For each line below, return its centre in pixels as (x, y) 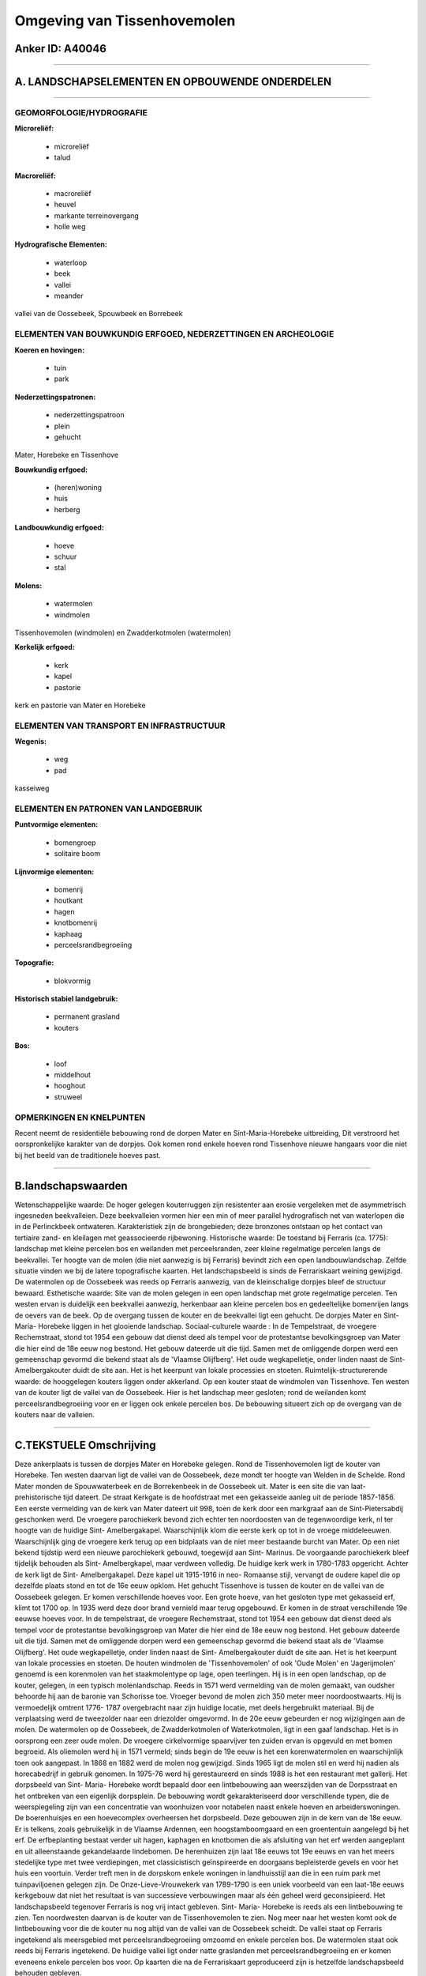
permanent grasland (87, 1016)
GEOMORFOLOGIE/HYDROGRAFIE (81, 112)
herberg (67, 509)
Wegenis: (31, 741)
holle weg (70, 227)
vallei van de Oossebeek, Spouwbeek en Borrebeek (99, 314)
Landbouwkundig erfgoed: (59, 528)
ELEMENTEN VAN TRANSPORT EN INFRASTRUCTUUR (120, 726)
